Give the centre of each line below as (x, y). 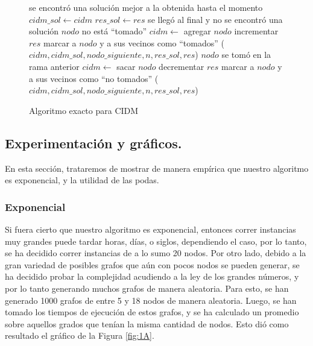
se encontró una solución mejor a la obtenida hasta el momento (146, 7)
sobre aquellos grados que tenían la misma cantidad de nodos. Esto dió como (147, 323)
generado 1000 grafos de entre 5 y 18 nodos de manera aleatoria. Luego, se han (151, 300)
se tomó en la (246, 55)
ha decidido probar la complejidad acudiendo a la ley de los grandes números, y (152, 276)
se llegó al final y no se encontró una (215, 19)
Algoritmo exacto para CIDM (84, 110)
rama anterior (54, 66)
